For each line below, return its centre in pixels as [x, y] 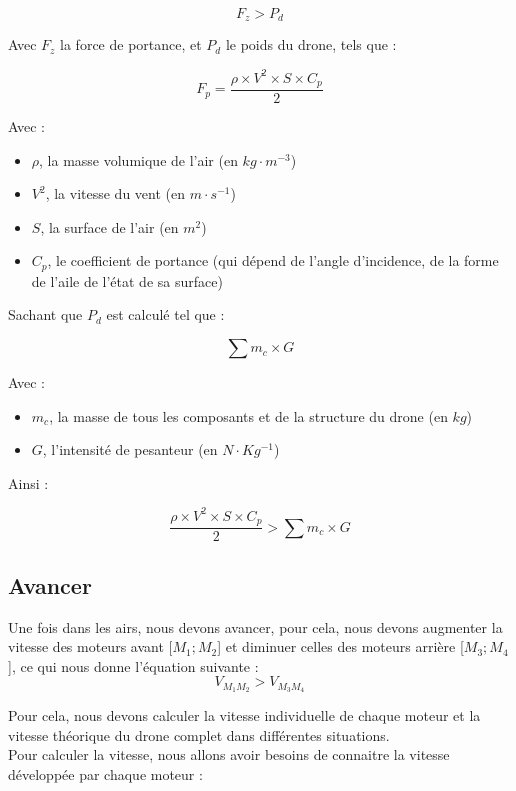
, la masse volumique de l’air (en [138, 159]
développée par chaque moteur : [105, 774]
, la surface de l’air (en [109, 226]
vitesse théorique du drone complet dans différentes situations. [199, 734]
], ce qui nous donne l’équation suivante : [133, 665]
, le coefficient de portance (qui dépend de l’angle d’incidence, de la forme [273, 260]
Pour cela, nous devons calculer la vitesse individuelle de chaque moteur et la [244, 715]
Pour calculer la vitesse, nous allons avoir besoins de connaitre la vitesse [229, 754]
